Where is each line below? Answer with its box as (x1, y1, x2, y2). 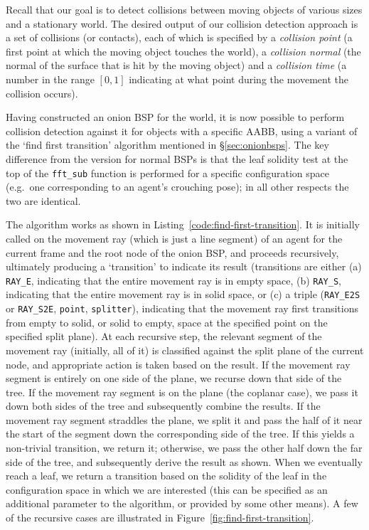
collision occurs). (6, 85, 78, 100)
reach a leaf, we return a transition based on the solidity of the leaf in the (6, 468, 327, 483)
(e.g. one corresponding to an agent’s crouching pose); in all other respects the (6, 179, 349, 194)
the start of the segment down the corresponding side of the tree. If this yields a (6, 426, 355, 441)
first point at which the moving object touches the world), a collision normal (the (6, 43, 361, 58)
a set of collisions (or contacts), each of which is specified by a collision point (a (6, 30, 353, 45)
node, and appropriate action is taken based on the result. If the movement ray (6, 356, 351, 371)
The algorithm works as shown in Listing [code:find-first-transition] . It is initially (6, 217, 360, 232)
